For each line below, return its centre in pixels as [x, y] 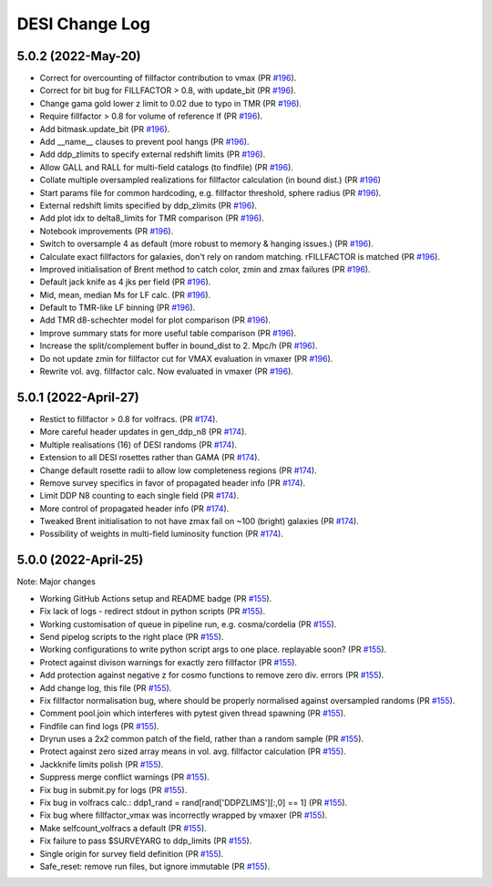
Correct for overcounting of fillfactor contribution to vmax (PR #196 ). [168, 78]
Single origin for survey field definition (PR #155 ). [132, 853]
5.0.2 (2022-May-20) [79, 56]
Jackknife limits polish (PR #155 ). [102, 764]
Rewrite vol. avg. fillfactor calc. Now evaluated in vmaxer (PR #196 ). [166, 371]
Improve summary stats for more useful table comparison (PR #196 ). [168, 333]
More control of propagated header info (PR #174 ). [134, 508]
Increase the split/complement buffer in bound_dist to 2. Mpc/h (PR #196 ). [179, 346]
